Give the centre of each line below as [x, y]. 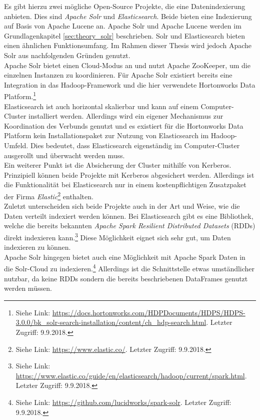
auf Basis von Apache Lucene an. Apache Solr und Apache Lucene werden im [123, 26]
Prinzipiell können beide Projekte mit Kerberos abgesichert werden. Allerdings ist [129, 174]
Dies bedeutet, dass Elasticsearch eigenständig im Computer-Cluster [135, 145]
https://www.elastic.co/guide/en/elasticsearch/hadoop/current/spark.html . [131, 375]
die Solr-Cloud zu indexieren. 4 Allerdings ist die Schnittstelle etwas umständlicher [129, 268]
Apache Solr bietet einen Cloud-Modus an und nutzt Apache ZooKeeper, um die [127, 65]
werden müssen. [28, 288]
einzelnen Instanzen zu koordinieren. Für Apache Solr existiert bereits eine [118, 75]
